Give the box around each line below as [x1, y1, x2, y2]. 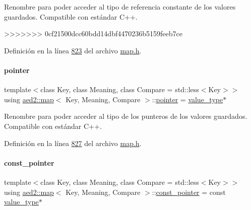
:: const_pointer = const [152, 186, 226, 197]
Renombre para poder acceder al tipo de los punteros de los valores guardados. [4, 111, 247, 121]
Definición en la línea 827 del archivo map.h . [4, 137, 142, 148]
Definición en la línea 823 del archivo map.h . [4, 45, 142, 55]
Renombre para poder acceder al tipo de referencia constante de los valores [4, 2, 236, 12]
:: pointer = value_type [152, 94, 223, 104]
